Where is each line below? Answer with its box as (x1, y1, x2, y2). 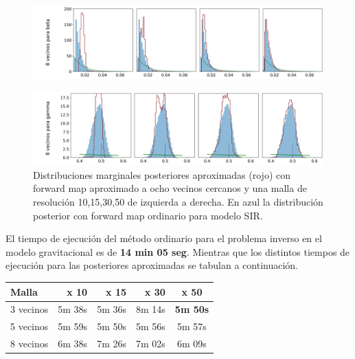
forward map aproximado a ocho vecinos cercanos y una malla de (33, 181, 307, 195)
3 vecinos (10, 302, 49, 316)
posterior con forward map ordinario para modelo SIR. (33, 208, 263, 222)
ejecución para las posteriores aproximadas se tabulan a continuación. (5, 258, 298, 272)
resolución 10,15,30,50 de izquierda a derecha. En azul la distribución (33, 195, 323, 209)
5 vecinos (10, 319, 49, 334)
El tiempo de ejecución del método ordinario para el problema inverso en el (5, 231, 322, 246)
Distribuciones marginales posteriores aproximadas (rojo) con (33, 167, 291, 182)
